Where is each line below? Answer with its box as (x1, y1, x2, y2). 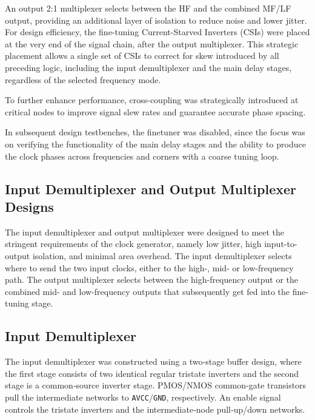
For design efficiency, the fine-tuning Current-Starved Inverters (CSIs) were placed (5, 25, 310, 38)
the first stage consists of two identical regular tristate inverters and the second (5, 367, 299, 379)
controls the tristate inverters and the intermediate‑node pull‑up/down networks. (5, 402, 305, 415)
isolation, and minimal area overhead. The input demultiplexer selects (32, 249, 292, 262)
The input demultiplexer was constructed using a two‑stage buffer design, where (5, 355, 302, 368)
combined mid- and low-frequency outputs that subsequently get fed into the (5, 285, 290, 297)
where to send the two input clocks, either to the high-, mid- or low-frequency (5, 261, 294, 274)
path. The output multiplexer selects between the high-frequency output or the (5, 273, 299, 286)
